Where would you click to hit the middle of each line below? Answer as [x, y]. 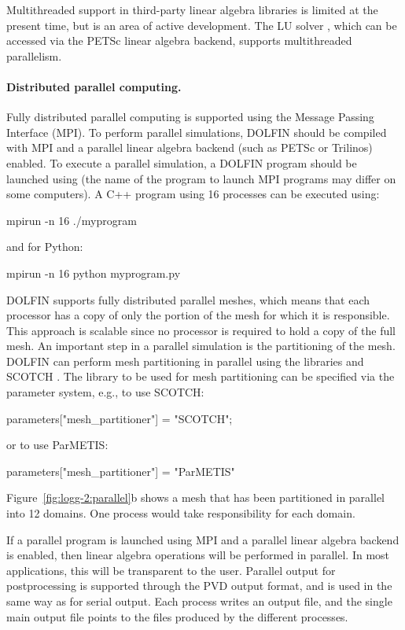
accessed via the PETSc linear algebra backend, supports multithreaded [179, 41]
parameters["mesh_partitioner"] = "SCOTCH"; [120, 418]
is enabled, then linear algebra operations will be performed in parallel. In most [198, 555]
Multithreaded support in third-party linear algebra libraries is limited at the [192, 9]
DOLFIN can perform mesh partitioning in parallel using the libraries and [185, 361]
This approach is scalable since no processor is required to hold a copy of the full [201, 330]
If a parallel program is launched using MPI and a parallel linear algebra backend [203, 539]
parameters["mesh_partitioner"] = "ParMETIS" [121, 471]
